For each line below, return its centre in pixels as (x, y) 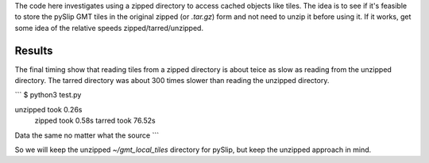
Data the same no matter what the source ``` (87, 135)
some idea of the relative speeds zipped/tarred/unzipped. (109, 28)
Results (34, 50)
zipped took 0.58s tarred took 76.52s (95, 121)
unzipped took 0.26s (48, 109)
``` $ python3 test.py (48, 95)
